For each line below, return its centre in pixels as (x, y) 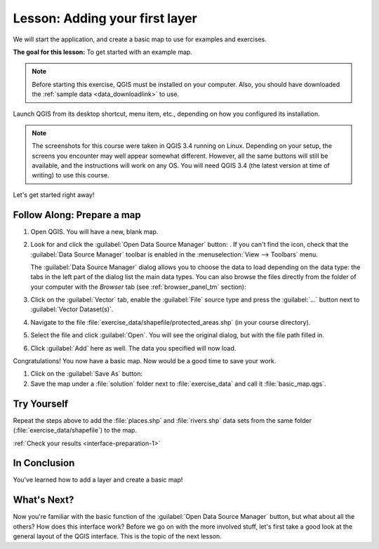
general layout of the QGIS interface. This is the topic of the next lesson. (117, 536)
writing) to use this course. (71, 175)
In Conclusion (44, 463)
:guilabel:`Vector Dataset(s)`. (72, 309)
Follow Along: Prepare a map (77, 215)
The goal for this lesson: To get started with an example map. (103, 52)
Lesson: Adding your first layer (105, 18)
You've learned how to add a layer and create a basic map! (98, 480)
